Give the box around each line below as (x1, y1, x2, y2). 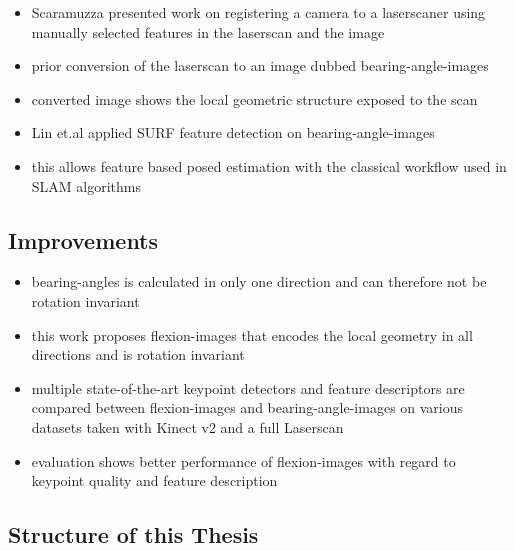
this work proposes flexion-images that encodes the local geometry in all (31, 324, 473, 345)
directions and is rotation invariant (31, 344, 245, 365)
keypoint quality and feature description (31, 470, 278, 491)
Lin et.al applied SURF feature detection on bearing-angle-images (31, 122, 435, 143)
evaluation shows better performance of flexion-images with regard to (31, 450, 456, 471)
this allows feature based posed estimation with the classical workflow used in (31, 155, 507, 176)
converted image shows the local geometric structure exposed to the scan (31, 88, 478, 109)
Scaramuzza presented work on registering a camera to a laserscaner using (31, 2, 486, 22)
